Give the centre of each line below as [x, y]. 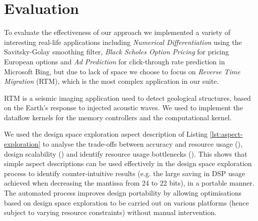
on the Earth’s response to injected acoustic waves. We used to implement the [123, 108]
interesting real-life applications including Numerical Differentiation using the [123, 42]
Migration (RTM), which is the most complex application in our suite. [111, 81]
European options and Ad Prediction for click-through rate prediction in [114, 61]
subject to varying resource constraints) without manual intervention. [110, 212]
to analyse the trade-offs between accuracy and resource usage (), [142, 144]
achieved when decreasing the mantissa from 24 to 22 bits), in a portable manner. [129, 183]
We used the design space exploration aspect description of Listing [106, 134]
